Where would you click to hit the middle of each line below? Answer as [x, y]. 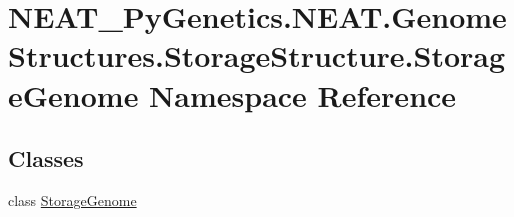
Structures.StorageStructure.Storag [257, 55]
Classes [46, 158]
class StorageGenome [72, 199]
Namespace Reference [303, 94]
